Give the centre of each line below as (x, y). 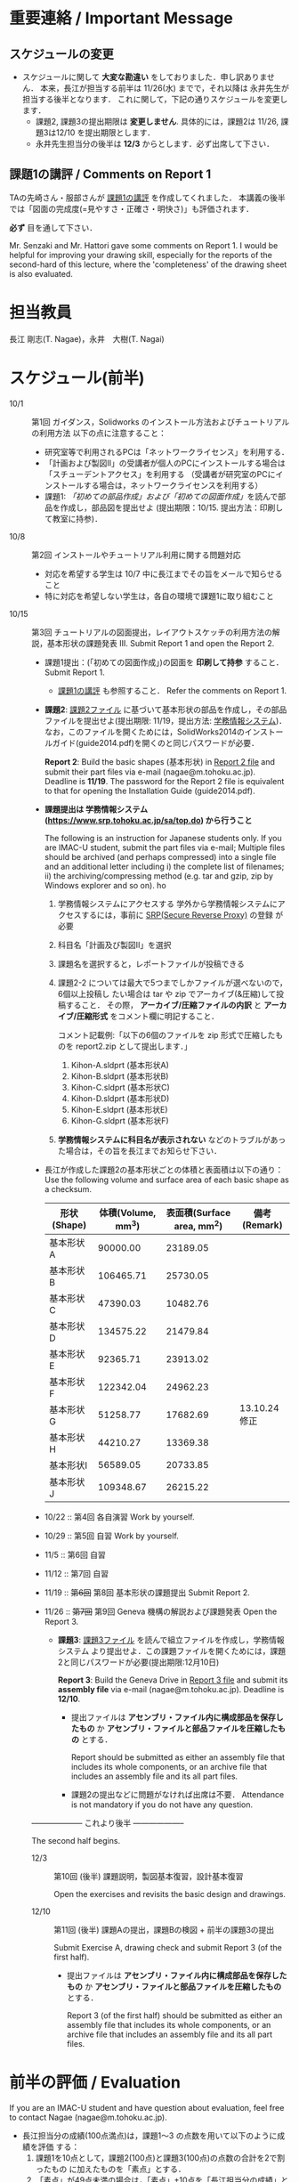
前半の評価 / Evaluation (95, 2083)
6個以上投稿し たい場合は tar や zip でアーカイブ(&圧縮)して (167, 994)
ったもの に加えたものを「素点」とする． (111, 2169)
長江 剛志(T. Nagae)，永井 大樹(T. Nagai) (87, 338)
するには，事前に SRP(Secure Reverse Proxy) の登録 (177, 914)
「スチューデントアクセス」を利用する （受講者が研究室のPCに (160, 474)
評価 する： (59, 2146)
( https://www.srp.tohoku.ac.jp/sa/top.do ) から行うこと (148, 820)
